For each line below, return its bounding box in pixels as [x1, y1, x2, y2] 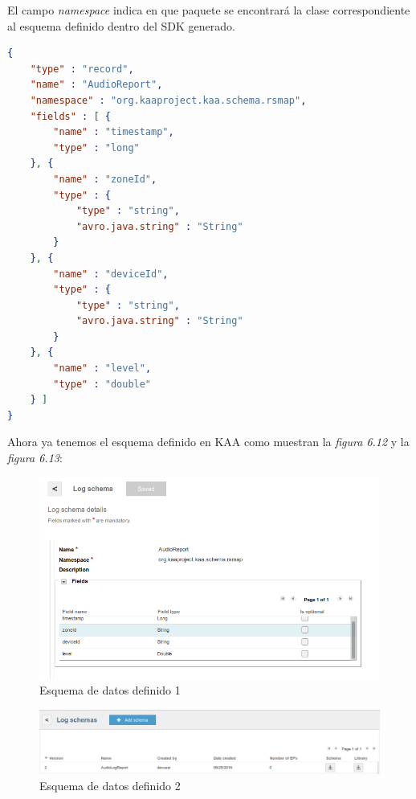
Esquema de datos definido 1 [39, 682, 181, 699]
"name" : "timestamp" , [53, 126, 174, 138]
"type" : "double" [53, 378, 152, 390]
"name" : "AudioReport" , [30, 79, 163, 91]
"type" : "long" [53, 141, 140, 154]
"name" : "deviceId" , [53, 268, 169, 280]
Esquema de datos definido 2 [39, 776, 181, 793]
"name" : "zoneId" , [53, 173, 157, 185]
